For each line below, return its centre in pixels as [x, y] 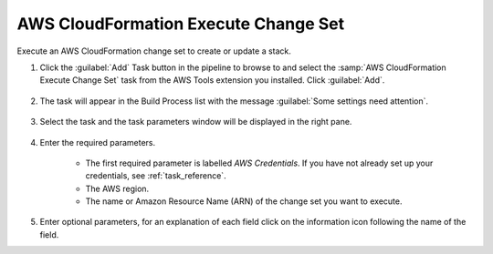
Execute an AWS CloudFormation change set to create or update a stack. [154, 51]
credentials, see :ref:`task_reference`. [156, 176]
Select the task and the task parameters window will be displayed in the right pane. [196, 122]
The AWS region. [117, 188]
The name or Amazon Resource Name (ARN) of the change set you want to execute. [244, 201]
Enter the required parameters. [98, 142]
